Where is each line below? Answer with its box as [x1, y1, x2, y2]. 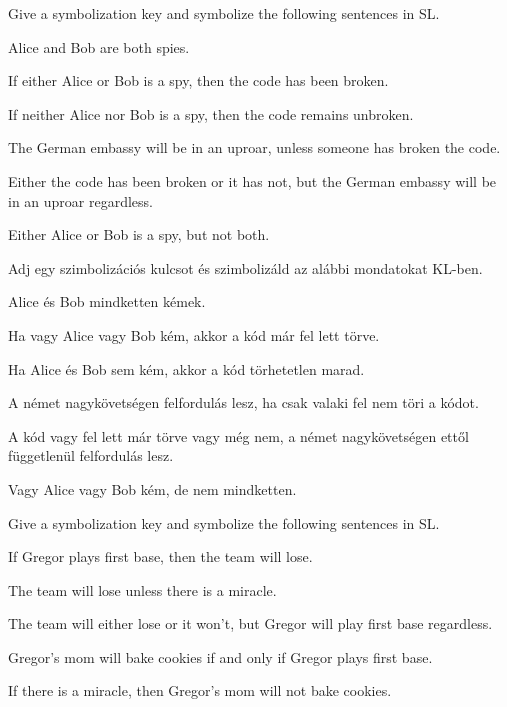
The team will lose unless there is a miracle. [8, 579, 277, 600]
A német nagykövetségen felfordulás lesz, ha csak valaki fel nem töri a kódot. [8, 392, 479, 413]
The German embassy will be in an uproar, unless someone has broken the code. [8, 137, 501, 158]
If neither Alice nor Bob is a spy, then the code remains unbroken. [8, 103, 414, 124]
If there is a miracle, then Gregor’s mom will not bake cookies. [8, 680, 392, 701]
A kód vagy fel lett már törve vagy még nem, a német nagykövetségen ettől [8, 425, 469, 446]
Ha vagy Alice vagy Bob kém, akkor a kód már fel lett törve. [8, 324, 380, 345]
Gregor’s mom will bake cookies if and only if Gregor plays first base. [8, 646, 433, 667]
